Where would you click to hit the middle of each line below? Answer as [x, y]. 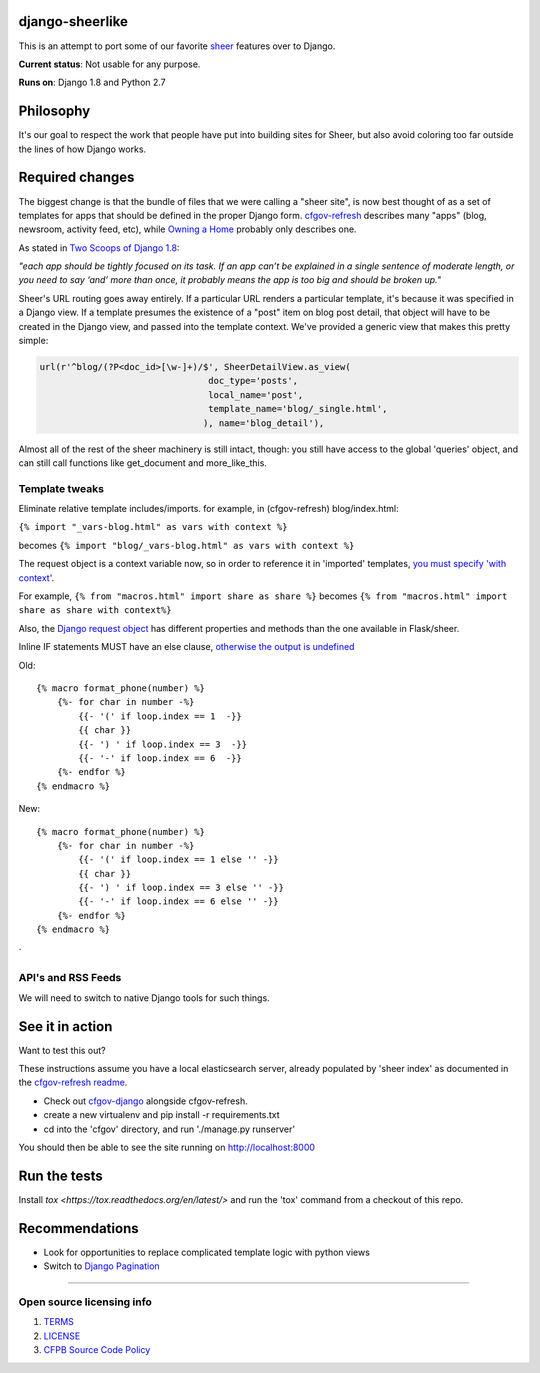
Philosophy [54, 111]
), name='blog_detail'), [263, 423]
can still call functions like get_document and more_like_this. [142, 462]
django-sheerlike [73, 21]
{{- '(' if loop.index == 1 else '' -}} [178, 859]
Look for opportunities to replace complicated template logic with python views [206, 1252]
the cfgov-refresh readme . [73, 1082]
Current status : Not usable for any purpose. [109, 64]
